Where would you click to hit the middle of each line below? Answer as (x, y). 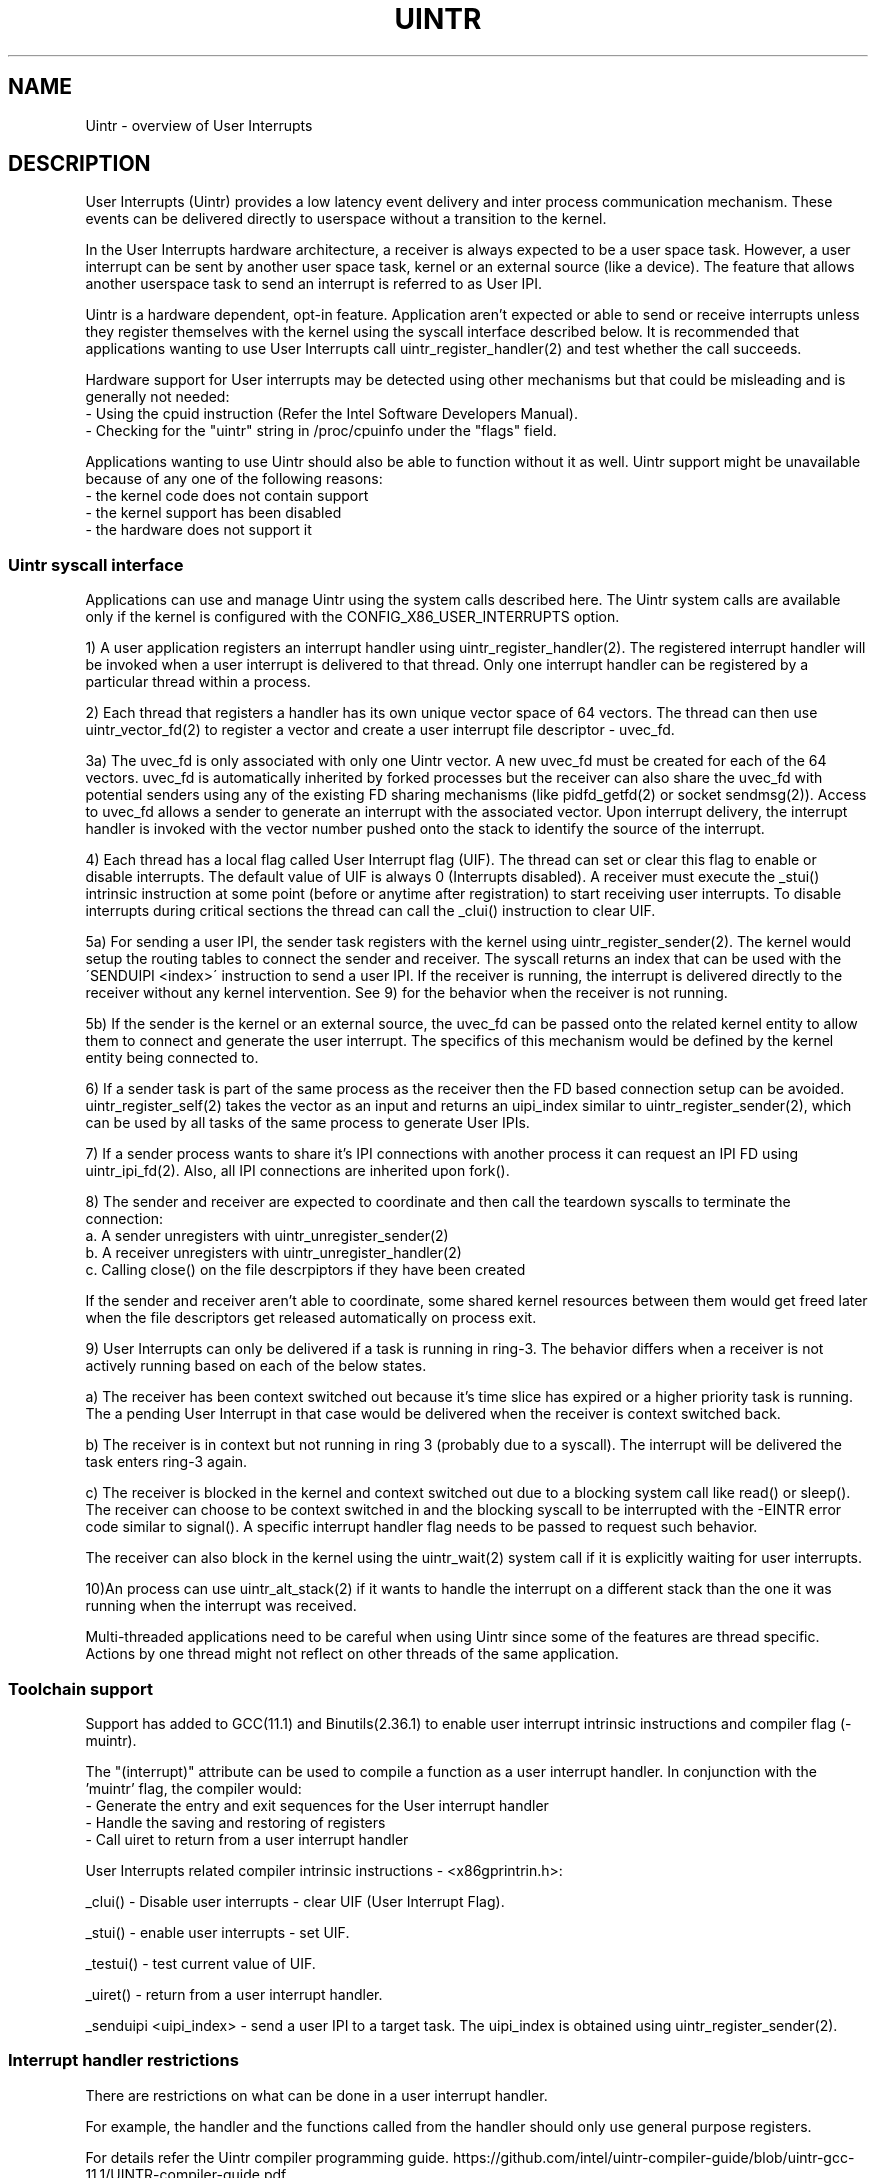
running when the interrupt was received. (221, 1606)
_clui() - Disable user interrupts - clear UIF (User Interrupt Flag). (295, 1901)
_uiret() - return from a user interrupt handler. (234, 1994)
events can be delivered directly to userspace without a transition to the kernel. (346, 219)
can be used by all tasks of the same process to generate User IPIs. (307, 1123)
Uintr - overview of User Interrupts (199, 125)
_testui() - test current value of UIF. (200, 1963)
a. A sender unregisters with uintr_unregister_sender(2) (267, 1236)
